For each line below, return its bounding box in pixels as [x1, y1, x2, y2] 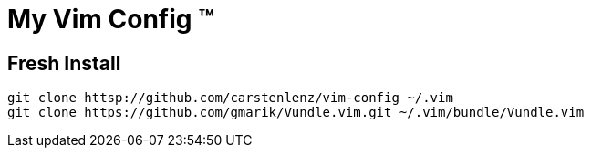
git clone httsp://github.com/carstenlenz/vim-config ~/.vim [7, 90, 453, 106]
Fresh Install [7, 51, 121, 75]
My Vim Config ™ [7, 4, 215, 35]
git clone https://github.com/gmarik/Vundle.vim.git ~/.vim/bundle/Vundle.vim [7, 105, 585, 120]
